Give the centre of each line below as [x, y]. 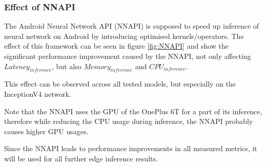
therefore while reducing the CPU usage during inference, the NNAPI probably [129, 121]
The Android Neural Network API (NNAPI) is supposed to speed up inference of [132, 26]
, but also [67, 66]
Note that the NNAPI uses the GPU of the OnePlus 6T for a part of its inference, [133, 111]
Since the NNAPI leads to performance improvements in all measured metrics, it [131, 148]
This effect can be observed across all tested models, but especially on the [120, 84]
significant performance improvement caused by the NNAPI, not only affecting [128, 56]
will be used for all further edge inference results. [81, 158]
